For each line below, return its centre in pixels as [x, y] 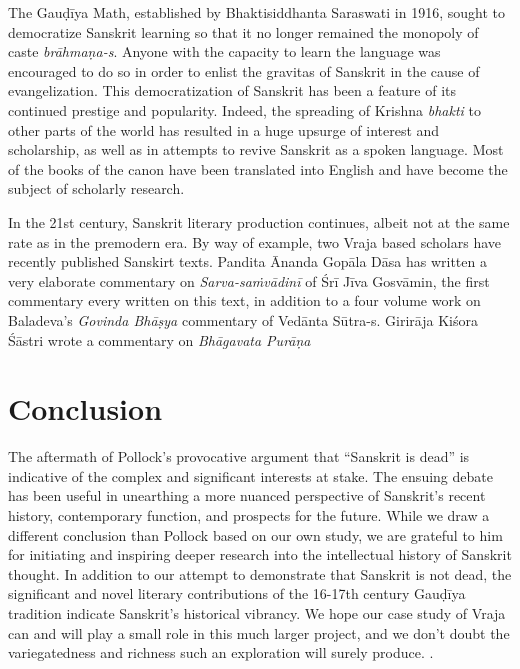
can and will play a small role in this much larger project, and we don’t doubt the [259, 632]
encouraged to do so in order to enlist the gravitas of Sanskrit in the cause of [244, 70]
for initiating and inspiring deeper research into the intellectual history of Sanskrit [260, 554]
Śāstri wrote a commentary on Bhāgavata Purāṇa [159, 339]
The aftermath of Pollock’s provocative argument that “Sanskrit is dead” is [239, 456]
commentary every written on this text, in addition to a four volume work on [244, 300]
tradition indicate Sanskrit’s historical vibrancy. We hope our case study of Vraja [257, 612]
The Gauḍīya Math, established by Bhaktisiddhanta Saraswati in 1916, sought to [256, 12]
